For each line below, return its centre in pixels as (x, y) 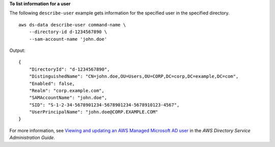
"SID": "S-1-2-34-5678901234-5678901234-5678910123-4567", (104, 105)
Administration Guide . (32, 138)
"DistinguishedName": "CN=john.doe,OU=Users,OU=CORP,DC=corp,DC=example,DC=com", (134, 77)
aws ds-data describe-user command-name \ (72, 25)
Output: (17, 50)
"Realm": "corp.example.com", (66, 91)
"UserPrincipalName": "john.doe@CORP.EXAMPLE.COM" (93, 112)
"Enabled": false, (52, 83)
